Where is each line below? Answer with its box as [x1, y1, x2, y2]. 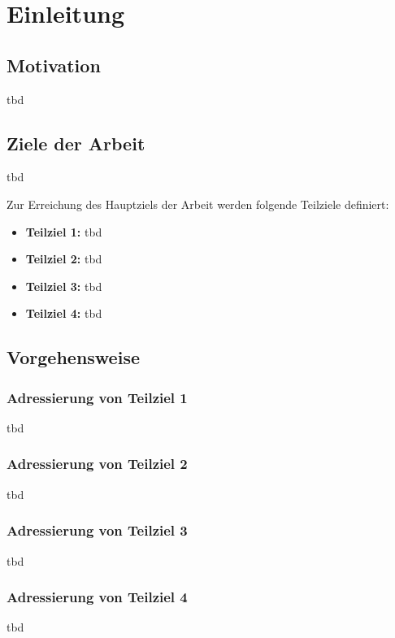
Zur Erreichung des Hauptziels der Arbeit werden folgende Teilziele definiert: [7, 195, 389, 212]
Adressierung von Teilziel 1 [7, 387, 188, 407]
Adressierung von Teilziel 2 [7, 454, 188, 474]
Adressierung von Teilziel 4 [7, 587, 188, 607]
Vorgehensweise [7, 345, 140, 370]
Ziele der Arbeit [7, 130, 145, 155]
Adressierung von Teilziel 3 [7, 520, 188, 540]
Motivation [7, 52, 101, 77]
